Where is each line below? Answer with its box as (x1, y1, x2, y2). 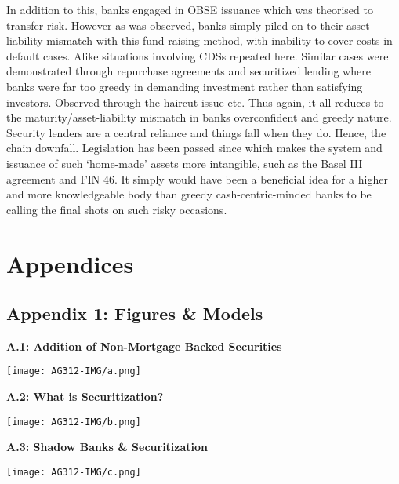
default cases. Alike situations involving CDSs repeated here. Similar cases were (6, 47, 389, 64)
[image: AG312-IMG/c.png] (6, 466, 141, 478)
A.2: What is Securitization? (6, 388, 164, 405)
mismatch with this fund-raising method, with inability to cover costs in (46, 32, 393, 49)
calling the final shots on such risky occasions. (6, 201, 227, 217)
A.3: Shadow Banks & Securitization (6, 439, 209, 455)
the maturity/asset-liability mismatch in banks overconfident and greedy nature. (6, 109, 392, 126)
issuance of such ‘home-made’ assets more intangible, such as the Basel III (6, 155, 363, 171)
